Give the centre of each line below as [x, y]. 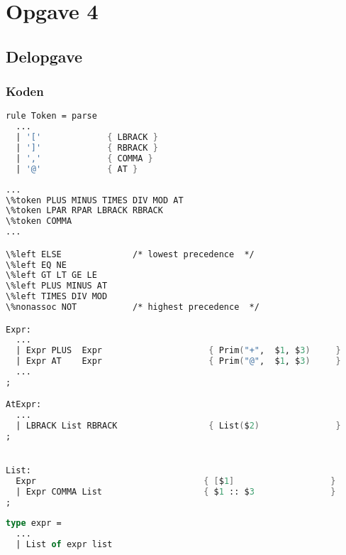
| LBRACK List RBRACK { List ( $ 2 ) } [178, 426]
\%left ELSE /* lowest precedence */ [130, 254]
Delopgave [44, 56]
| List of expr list [64, 544]
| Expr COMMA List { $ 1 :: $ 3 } [176, 492]
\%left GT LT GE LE [51, 275]
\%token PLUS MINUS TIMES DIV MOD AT [95, 200]
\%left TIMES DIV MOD [57, 297]
